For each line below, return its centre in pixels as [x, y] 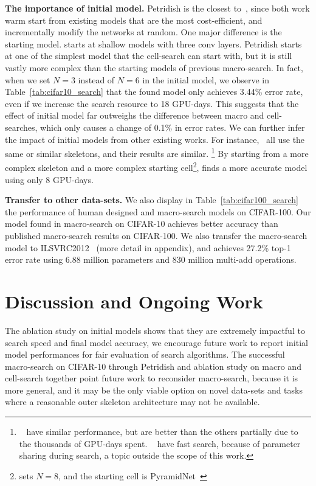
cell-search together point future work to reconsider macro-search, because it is [152, 378]
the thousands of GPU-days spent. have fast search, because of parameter [160, 443]
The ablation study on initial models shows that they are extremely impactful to [155, 330]
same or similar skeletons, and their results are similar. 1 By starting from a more [157, 152]
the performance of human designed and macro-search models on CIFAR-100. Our [158, 211]
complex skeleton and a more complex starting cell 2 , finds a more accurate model [156, 167]
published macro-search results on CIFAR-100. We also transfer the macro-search [156, 235]
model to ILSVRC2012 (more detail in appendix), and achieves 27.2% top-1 [148, 247]
